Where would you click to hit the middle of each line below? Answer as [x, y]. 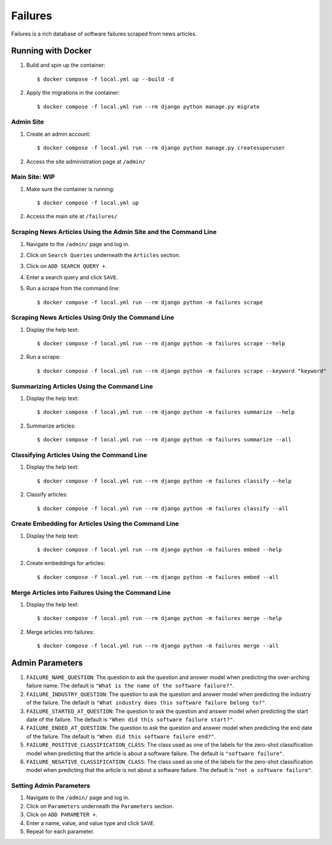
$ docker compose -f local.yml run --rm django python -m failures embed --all [158, 577]
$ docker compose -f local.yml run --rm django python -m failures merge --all [158, 646]
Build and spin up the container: [66, 65]
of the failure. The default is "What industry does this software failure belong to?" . [146, 703]
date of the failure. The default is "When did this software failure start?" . [130, 719]
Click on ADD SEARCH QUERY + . [66, 266]
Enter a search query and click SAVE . [72, 277]
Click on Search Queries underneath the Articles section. [103, 255]
